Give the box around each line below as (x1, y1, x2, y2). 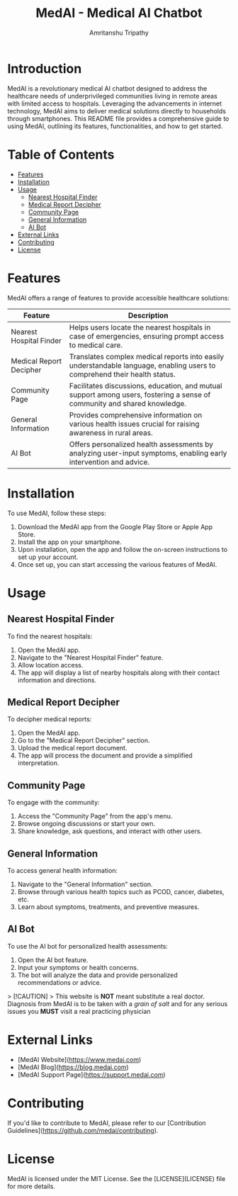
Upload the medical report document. (17, 744, 127, 752)
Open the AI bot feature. (17, 955, 89, 964)
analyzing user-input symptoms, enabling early (69, 448, 227, 458)
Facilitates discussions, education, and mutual (69, 380, 222, 390)
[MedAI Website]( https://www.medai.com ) (17, 1055, 142, 1064)
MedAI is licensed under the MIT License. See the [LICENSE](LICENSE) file (7, 1174, 226, 1183)
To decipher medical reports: (7, 715, 92, 723)
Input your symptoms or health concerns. (17, 963, 139, 971)
